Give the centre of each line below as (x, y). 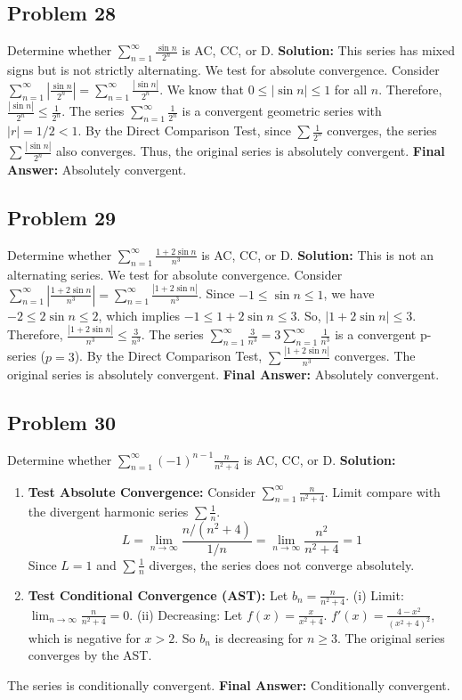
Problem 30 (62, 422)
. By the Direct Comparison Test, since (184, 130)
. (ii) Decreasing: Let (186, 614)
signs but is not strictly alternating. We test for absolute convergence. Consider (223, 69)
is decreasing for (259, 637)
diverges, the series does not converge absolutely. (282, 564)
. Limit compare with (382, 491)
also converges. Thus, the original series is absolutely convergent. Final (251, 151)
